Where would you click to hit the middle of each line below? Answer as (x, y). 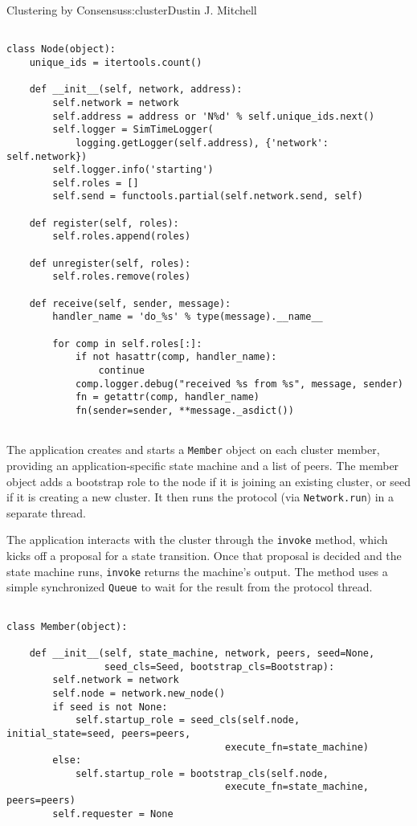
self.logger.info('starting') (133, 170)
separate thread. (46, 512)
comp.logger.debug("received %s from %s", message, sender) (239, 384)
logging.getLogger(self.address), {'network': (202, 143)
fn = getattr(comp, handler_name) (167, 397)
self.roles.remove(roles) (122, 277)
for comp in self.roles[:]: (127, 343)
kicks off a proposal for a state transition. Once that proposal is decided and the (204, 556)
